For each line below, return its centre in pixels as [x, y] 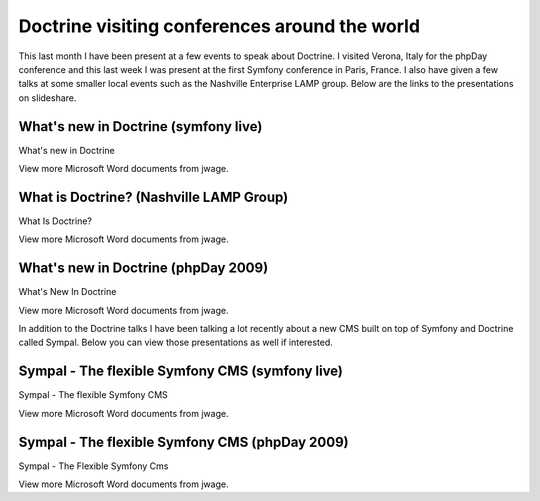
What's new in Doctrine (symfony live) [140, 126]
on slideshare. [47, 97]
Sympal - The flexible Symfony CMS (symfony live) [181, 371]
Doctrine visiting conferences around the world [219, 26]
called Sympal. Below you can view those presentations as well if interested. [176, 342]
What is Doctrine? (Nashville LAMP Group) [153, 196]
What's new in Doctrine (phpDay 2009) [143, 268]
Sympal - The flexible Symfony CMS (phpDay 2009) [183, 441]
